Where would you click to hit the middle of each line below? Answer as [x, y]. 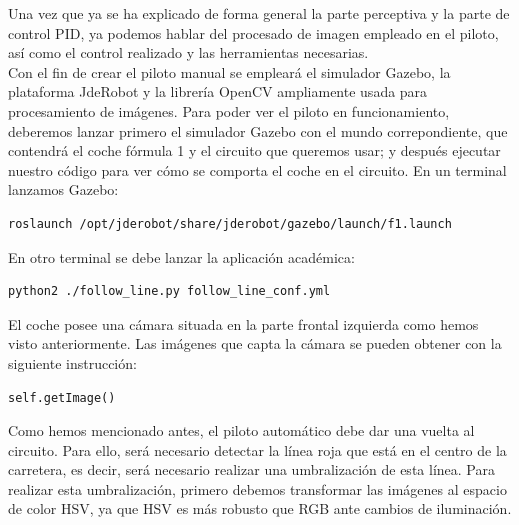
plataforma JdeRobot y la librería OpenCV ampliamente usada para [218, 91]
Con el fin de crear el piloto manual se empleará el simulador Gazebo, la [229, 71]
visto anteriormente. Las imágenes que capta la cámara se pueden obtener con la [255, 343]
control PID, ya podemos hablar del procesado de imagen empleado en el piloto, [253, 32]
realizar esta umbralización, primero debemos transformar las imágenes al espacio [257, 488]
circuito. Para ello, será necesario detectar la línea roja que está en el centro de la [257, 449]
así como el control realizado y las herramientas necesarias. [188, 52]
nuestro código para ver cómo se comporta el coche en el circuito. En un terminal [257, 169]
